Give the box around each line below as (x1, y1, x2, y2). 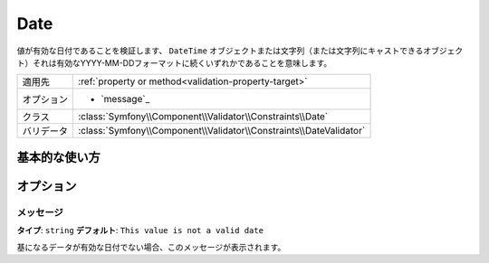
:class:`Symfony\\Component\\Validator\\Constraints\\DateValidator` (78, 125, 366, 137)
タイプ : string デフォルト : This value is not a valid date (16, 225, 264, 236)
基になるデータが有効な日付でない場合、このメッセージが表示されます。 (16, 241, 286, 252)
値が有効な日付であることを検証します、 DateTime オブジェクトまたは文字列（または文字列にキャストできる (16, 45, 424, 56)
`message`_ (101, 93, 150, 106)
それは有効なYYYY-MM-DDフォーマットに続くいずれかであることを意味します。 (32, 57, 332, 68)
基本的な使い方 (16, 149, 101, 164)
